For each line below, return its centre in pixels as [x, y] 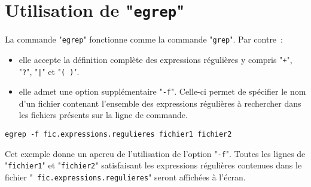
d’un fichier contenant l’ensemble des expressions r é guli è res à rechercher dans [160, 103]
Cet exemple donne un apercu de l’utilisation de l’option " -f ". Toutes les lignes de [155, 153]
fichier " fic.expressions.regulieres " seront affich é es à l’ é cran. [125, 177]
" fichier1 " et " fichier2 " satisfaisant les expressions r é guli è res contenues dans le [153, 165]
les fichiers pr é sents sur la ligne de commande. [103, 115]
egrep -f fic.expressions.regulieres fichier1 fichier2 [118, 135]
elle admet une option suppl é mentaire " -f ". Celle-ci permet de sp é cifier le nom [162, 91]
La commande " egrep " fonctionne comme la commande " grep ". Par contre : [144, 39]
